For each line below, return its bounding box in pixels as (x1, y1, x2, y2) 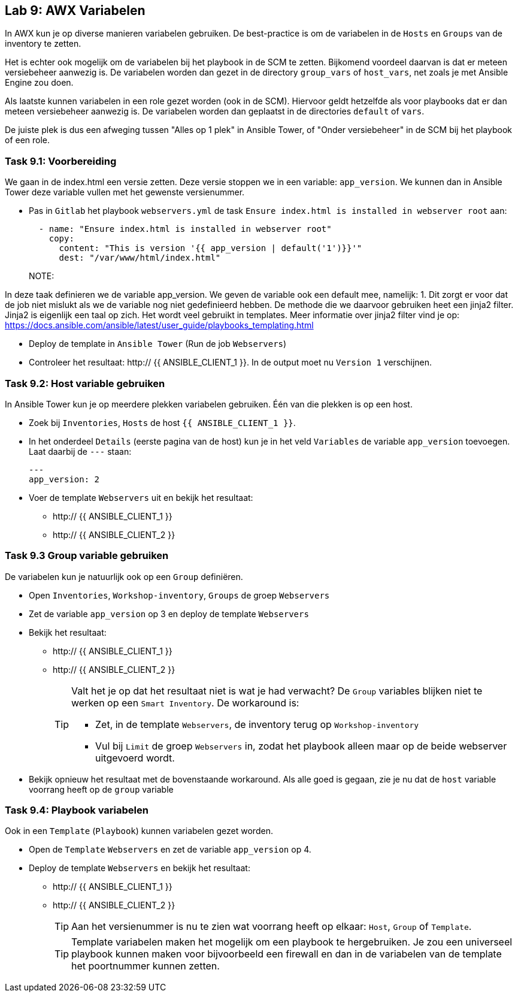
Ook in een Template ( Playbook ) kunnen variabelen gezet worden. (5, 826, 273, 836)
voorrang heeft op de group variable (29, 784, 174, 794)
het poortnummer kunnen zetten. (71, 960, 220, 972)
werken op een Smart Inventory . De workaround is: (71, 696, 299, 709)
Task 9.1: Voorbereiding (5, 155, 117, 167)
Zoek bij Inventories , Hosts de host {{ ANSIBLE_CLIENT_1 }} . (29, 417, 296, 428)
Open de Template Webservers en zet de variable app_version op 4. (29, 844, 311, 855)
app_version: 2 (29, 474, 100, 484)
